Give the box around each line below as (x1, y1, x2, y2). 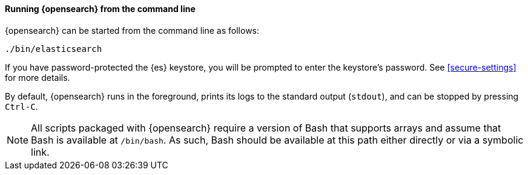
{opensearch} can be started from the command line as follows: (5, 25, 260, 36)
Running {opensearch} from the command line (5, 4, 196, 14)
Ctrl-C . (5, 101, 38, 112)
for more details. (5, 72, 70, 83)
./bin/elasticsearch (5, 43, 102, 54)
